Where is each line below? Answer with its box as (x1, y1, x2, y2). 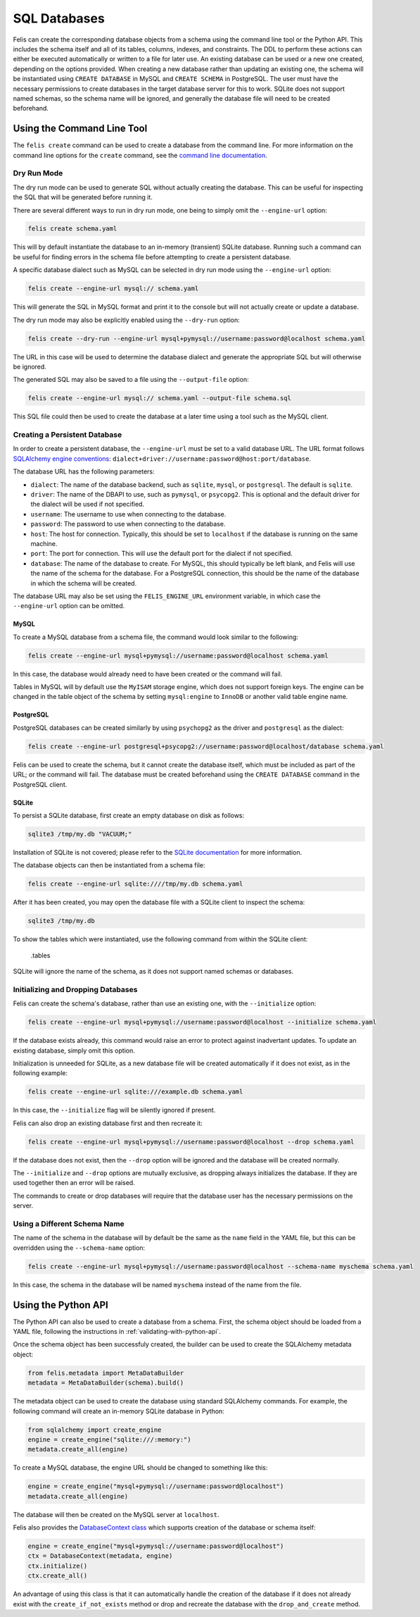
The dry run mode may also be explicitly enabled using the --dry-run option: (13, 316, 240, 324)
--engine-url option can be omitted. (13, 602, 125, 610)
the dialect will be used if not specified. (30, 500, 144, 509)
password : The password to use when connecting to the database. (30, 520, 226, 528)
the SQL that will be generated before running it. (13, 193, 153, 202)
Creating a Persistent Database (13, 430, 122, 440)
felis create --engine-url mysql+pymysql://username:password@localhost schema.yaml (27, 652, 329, 659)
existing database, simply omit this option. (13, 1046, 135, 1055)
